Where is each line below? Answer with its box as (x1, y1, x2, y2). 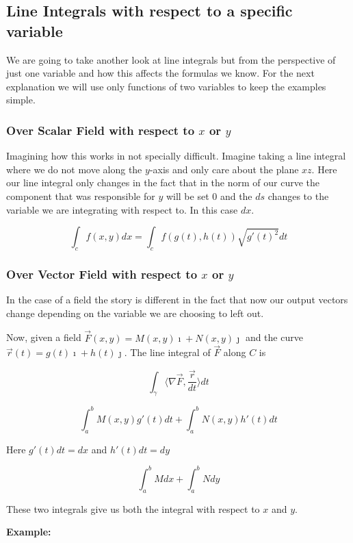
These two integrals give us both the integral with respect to (6, 501, 260, 516)
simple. (6, 92, 36, 107)
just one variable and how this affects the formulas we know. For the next (6, 66, 315, 80)
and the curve (245, 330, 303, 344)
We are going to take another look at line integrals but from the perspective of (6, 52, 336, 66)
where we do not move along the (6, 162, 142, 176)
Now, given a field (6, 330, 81, 344)
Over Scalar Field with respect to (6, 121, 195, 138)
